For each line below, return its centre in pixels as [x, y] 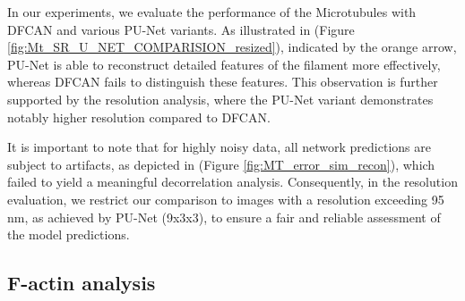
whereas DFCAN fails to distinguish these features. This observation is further [223, 82]
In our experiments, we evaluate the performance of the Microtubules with [212, 12]
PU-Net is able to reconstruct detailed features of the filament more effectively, [224, 64]
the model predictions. [69, 234]
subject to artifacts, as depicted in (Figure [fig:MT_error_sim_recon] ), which [221, 164]
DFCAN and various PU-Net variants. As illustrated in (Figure [181, 29]
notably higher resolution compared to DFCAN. [139, 117]
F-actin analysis [82, 283]
